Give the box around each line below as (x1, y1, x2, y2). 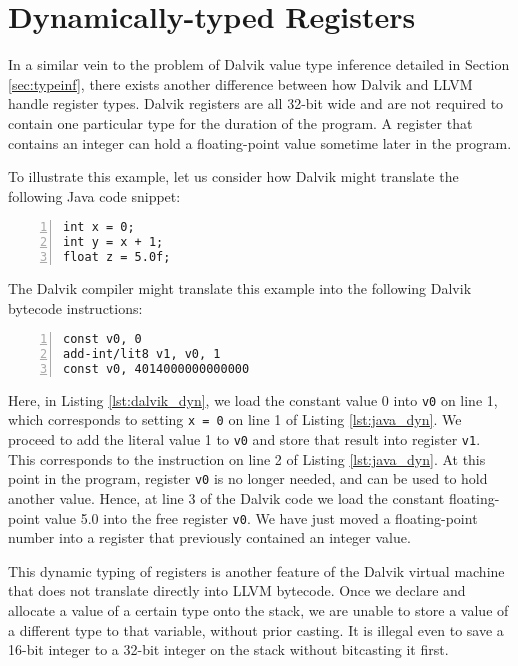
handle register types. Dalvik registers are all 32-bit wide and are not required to (8, 93, 504, 114)
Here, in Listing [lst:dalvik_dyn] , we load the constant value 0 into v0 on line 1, (8, 389, 498, 410)
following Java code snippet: (8, 185, 181, 206)
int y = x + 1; (63, 235, 164, 250)
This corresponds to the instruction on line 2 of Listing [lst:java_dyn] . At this (8, 448, 486, 469)
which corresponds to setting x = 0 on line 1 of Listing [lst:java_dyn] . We (8, 409, 462, 430)
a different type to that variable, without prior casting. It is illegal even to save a (8, 619, 504, 640)
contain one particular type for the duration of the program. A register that (8, 112, 473, 133)
